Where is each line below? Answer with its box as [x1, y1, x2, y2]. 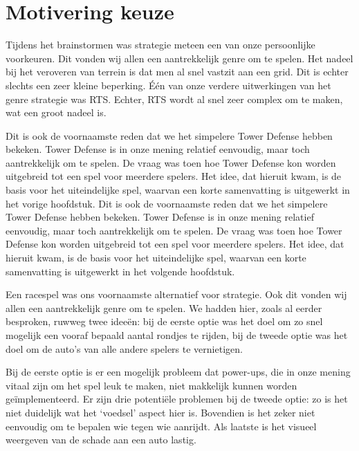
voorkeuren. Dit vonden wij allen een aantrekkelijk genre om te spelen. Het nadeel [6, 50, 353, 65]
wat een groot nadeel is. [6, 105, 107, 120]
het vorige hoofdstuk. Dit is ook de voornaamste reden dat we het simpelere [6, 196, 328, 210]
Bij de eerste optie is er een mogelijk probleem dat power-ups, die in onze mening [6, 365, 351, 379]
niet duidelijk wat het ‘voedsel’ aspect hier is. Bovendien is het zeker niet [6, 405, 315, 419]
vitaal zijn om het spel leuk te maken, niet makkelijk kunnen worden [6, 378, 297, 392]
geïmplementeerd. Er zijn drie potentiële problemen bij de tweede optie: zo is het [6, 392, 348, 406]
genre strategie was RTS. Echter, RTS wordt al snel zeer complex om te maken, [6, 91, 343, 106]
